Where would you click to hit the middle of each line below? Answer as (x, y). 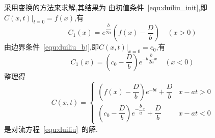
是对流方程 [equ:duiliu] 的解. (51, 129)
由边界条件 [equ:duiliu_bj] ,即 (51, 47)
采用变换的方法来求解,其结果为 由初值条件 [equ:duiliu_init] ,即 (106, 7)
